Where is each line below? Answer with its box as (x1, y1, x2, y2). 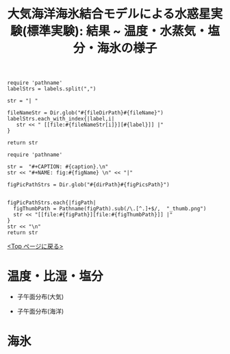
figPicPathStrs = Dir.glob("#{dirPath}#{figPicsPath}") (7, 181, 170, 188)
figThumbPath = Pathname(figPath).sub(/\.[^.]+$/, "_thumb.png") (13, 205, 207, 212)
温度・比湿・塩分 (7, 268, 104, 284)
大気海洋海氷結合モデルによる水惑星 (7, 6, 211, 22)
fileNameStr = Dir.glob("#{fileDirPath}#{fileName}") (7, 110, 164, 116)
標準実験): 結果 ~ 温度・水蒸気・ (26, 23, 208, 39)
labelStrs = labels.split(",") (7, 86, 97, 92)
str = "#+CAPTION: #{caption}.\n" (7, 164, 109, 170)
